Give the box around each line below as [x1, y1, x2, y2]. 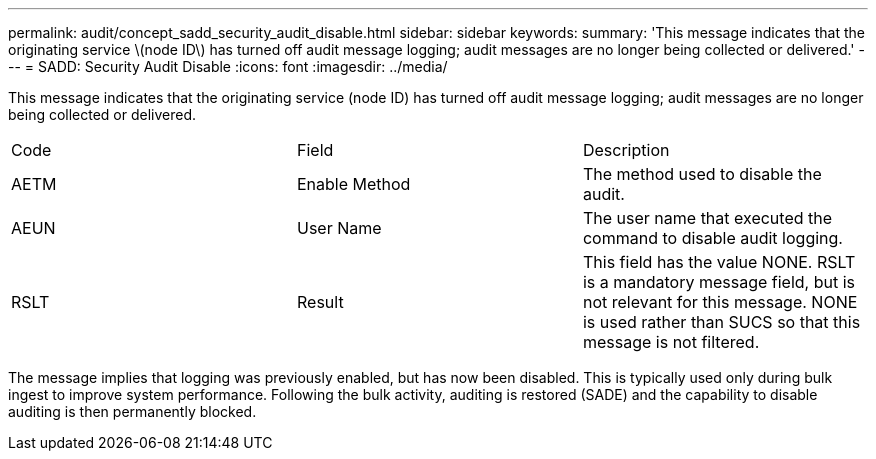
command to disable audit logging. [582, 228, 843, 248]
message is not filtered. [582, 332, 760, 352]
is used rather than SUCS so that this [582, 312, 861, 332]
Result [296, 292, 344, 312]
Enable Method [296, 174, 411, 194]
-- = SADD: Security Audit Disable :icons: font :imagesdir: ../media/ [8, 58, 448, 75]
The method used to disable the [582, 164, 822, 184]
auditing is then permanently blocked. [8, 403, 257, 420]
